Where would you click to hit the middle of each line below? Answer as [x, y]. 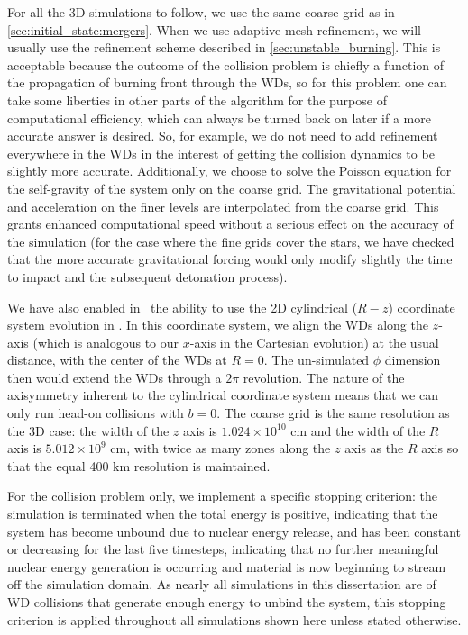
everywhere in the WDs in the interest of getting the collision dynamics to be [221, 153]
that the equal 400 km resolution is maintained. [139, 465]
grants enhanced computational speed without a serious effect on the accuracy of [230, 224]
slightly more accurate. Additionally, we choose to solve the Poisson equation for [229, 171]
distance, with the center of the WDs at [117, 360]
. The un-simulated [317, 360]
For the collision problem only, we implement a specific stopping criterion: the [222, 496]
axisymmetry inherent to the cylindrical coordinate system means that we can [223, 395]
